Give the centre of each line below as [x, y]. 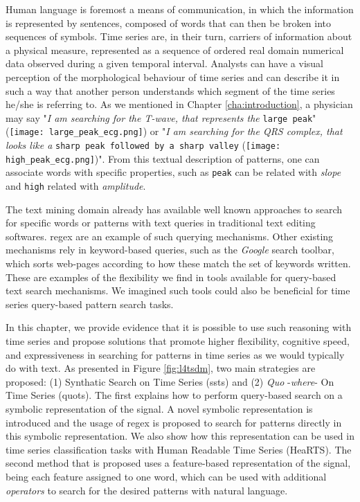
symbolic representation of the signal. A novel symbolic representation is [159, 409]
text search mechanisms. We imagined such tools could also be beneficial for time [178, 290]
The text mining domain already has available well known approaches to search [174, 209]
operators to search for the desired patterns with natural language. [147, 490]
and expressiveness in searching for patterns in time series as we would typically [175, 354]
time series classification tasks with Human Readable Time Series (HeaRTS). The [179, 449]
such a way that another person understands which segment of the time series [170, 90]
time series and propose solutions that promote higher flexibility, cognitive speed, [178, 341]
